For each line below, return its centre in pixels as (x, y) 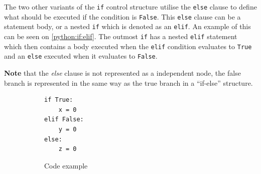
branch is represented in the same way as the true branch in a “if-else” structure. (128, 82)
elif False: (64, 120)
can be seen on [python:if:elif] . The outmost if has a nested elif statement (121, 36)
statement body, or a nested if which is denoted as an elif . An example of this (127, 26)
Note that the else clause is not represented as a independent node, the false (122, 72)
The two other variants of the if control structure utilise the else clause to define (130, 7)
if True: (59, 100)
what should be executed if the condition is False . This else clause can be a (122, 16)
